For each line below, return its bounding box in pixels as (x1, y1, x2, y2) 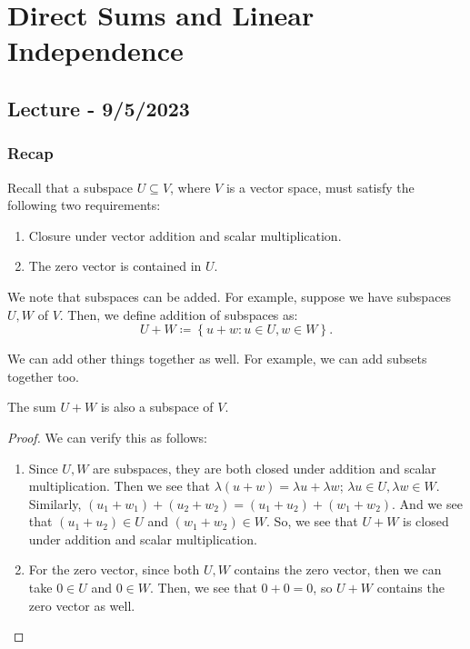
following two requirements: (7, 195, 161, 215)
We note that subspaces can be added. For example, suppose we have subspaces (7, 286, 452, 305)
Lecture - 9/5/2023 (7, 94, 190, 122)
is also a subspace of (100, 397, 214, 416)
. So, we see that (266, 512, 358, 531)
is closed (403, 512, 449, 531)
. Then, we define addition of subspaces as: (59, 305, 298, 324)
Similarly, (28, 494, 82, 513)
